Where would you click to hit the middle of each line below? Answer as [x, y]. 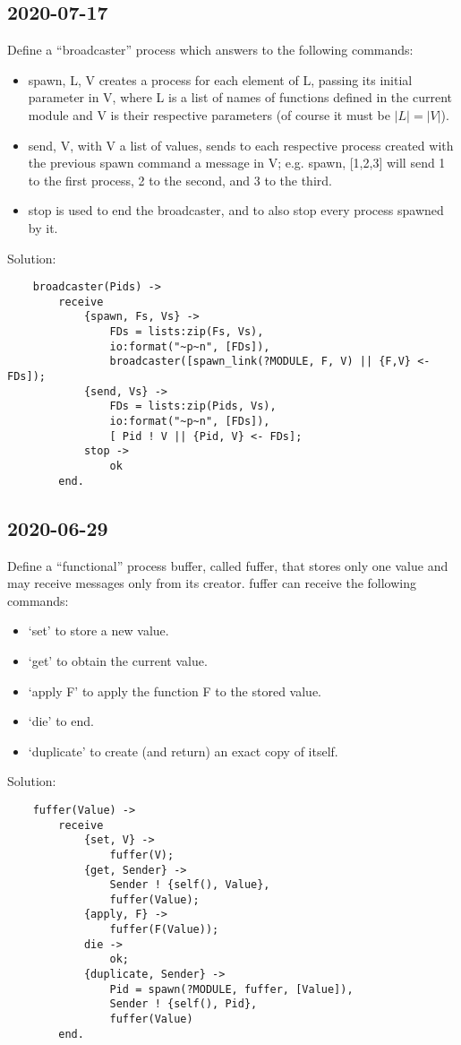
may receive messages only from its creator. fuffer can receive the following [212, 583]
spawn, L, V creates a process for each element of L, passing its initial [220, 79]
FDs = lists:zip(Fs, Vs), [187, 332]
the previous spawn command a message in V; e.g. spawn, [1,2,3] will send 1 [237, 163]
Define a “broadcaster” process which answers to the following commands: [210, 50]
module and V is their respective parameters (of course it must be [209, 114]
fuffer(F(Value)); [164, 930]
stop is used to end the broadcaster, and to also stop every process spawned [236, 210]
